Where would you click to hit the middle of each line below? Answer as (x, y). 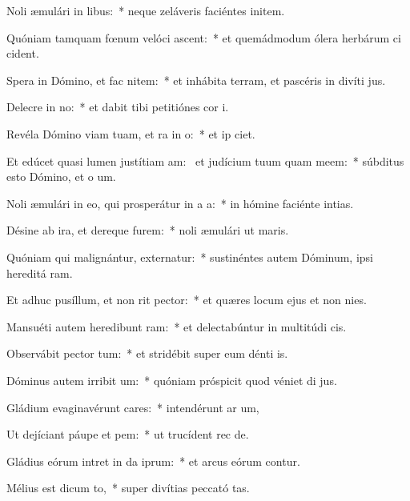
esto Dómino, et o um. (61, 176)
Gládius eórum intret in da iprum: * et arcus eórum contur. (153, 461)
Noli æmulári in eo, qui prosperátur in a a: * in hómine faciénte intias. (180, 203)
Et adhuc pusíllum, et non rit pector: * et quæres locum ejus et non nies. (187, 300)
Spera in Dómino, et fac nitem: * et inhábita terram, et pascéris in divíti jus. (196, 80)
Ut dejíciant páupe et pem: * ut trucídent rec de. (128, 434)
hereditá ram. (40, 273)
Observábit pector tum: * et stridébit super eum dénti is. (147, 353)
